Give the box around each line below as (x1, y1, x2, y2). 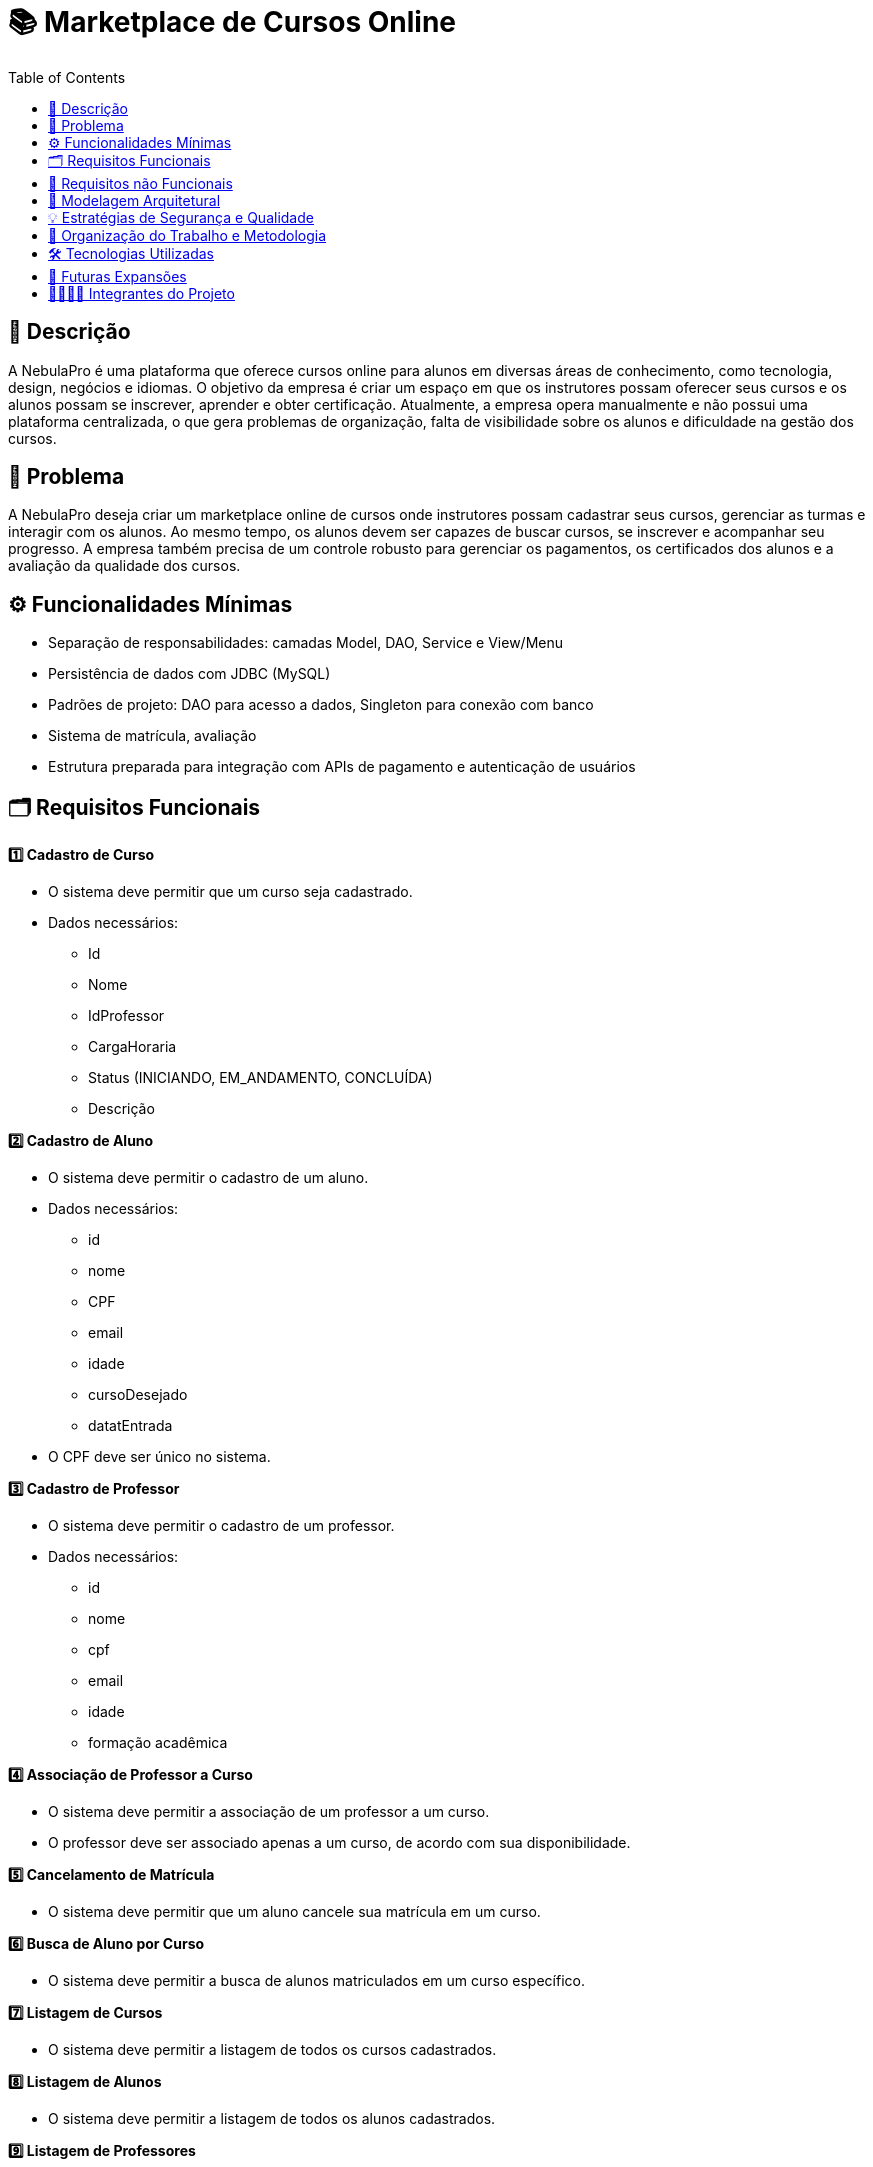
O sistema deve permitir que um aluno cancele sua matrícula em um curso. (48, 1903, 541, 1921)
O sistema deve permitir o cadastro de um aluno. (48, 1169, 369, 1187)
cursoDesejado (88, 1386, 188, 1404)
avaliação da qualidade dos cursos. (8, 557, 241, 575)
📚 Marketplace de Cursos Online (8, 5, 457, 39)
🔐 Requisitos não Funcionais (48, 174, 233, 192)
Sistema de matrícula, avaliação (48, 727, 257, 745)
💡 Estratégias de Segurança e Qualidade (48, 208, 314, 226)
